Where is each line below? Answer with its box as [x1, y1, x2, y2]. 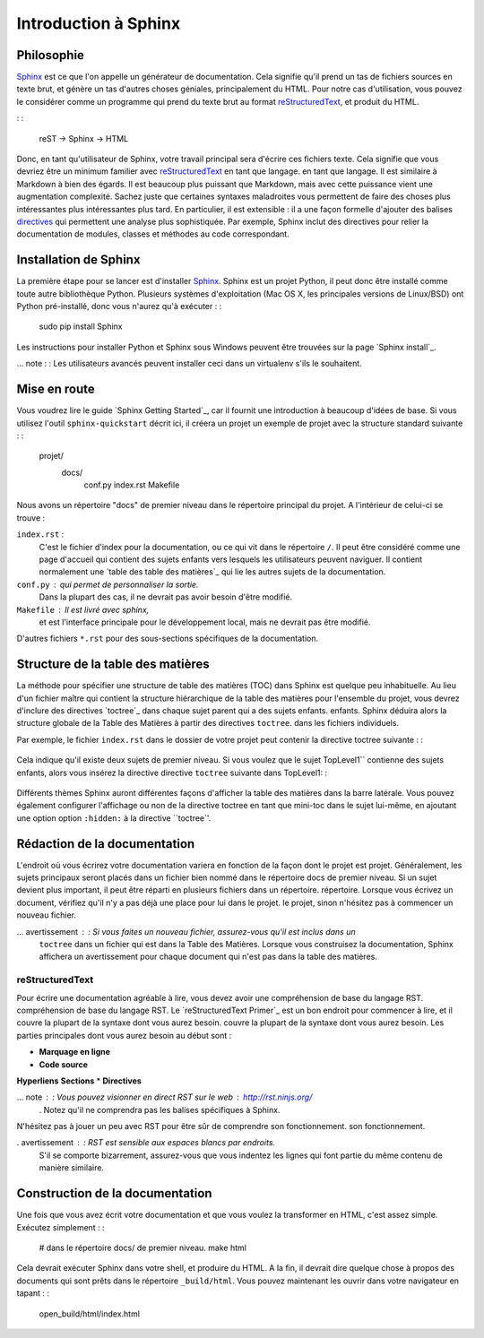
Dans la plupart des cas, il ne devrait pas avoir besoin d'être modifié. [39, 591, 293, 602]
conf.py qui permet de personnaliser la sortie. [16, 579, 199, 590]
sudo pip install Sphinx [39, 321, 123, 332]
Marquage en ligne [39, 1047, 111, 1057]
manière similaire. [39, 1162, 105, 1173]
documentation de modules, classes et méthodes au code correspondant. [16, 229, 290, 239]
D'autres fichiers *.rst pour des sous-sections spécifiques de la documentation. [16, 633, 318, 644]
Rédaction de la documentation [16, 836, 195, 851]
